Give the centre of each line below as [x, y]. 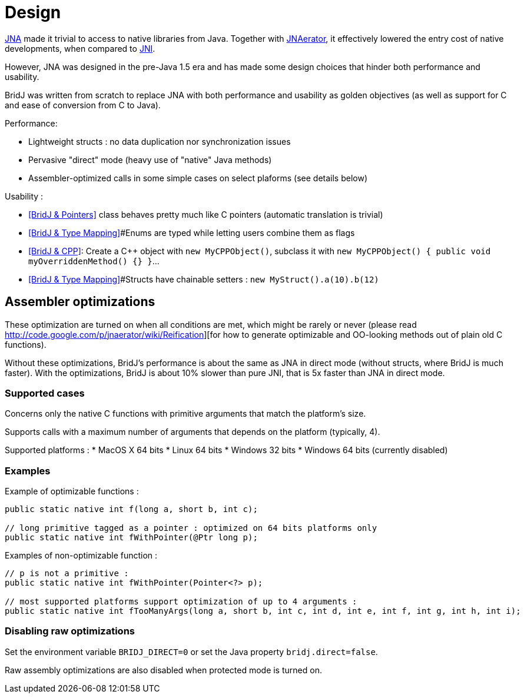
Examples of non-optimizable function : [81, 556]
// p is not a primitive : [67, 574]
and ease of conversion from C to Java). [83, 105]
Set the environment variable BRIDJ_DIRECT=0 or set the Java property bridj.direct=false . [191, 652]
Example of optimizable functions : [72, 491]
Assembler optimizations [80, 302]
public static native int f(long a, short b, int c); [131, 509]
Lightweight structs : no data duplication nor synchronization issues [160, 141]
